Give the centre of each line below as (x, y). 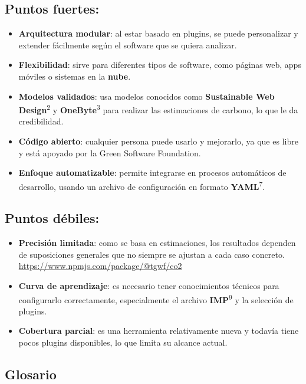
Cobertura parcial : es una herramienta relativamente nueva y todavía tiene (159, 331)
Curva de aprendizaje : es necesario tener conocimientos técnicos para (149, 286)
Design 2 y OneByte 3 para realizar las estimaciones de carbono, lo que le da (158, 109)
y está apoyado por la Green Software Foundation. (110, 152)
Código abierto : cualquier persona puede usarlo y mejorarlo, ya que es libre (158, 141)
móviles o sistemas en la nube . (75, 76)
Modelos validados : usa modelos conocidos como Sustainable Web (147, 96)
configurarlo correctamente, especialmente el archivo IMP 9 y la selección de (156, 298)
